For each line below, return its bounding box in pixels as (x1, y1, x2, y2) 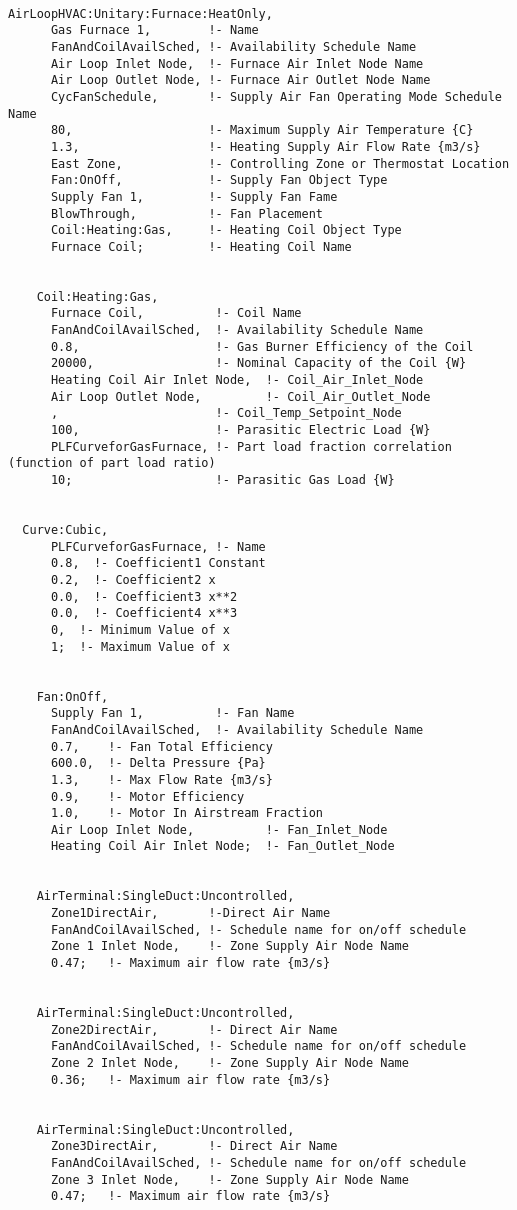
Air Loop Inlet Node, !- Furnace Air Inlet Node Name (50, 56, 424, 71)
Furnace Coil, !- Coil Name (50, 306, 302, 321)
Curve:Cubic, (22, 523, 109, 537)
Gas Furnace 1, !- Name (50, 23, 259, 38)
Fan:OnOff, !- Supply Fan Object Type (50, 173, 388, 188)
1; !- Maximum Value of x (50, 639, 230, 654)
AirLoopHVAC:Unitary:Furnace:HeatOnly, (8, 6, 273, 21)
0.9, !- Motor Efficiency (50, 789, 245, 804)
